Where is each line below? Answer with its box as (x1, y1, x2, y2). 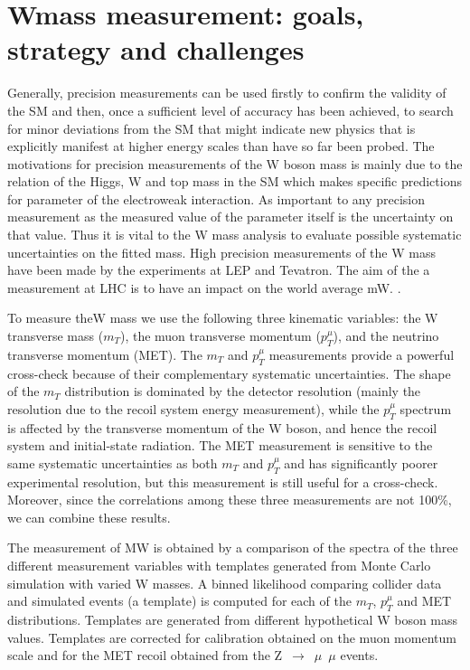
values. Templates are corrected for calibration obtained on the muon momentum (7, 628, 456, 646)
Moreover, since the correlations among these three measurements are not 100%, (7, 490, 452, 509)
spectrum (399, 399, 452, 418)
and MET (397, 591, 452, 610)
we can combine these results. (7, 507, 171, 526)
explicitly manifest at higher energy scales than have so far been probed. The (7, 137, 435, 156)
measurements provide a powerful (268, 344, 455, 363)
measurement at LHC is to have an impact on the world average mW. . (7, 278, 401, 297)
